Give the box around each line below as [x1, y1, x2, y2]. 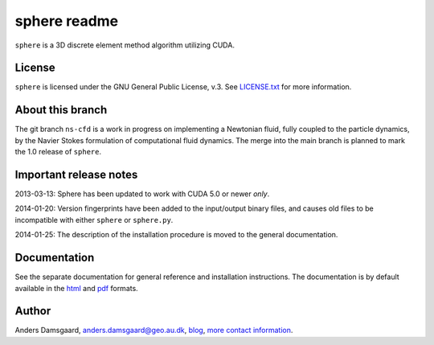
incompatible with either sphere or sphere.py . [14, 215, 174, 224]
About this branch [14, 103, 108, 117]
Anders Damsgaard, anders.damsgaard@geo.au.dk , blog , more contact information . [14, 326, 293, 335]
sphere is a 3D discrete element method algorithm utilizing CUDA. [14, 40, 235, 50]
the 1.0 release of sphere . [14, 147, 102, 157]
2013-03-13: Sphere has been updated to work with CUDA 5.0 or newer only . [14, 189, 270, 199]
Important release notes [14, 167, 138, 181]
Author [14, 304, 51, 318]
